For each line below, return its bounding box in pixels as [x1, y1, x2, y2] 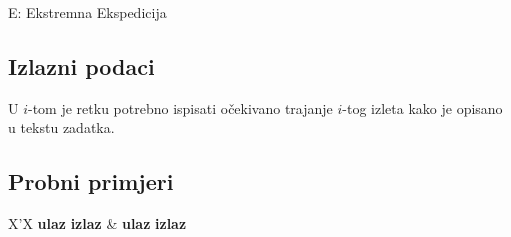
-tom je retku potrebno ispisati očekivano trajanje [28, 97, 333, 118]
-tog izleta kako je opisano [342, 97, 503, 118]
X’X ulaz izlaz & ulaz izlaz [8, 213, 187, 234]
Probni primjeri [8, 166, 174, 197]
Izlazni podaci [8, 50, 155, 81]
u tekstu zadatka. [8, 117, 115, 138]
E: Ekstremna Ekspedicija [8, 2, 167, 22]
